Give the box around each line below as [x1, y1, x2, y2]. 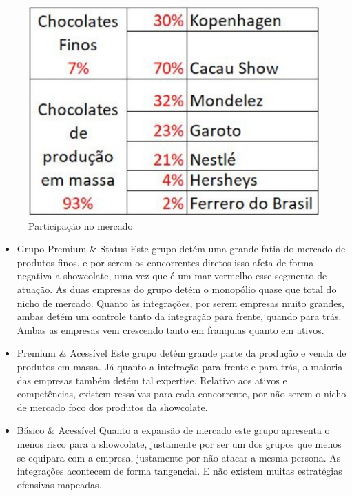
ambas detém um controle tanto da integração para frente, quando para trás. [17, 309, 342, 324]
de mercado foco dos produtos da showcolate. [17, 399, 208, 414]
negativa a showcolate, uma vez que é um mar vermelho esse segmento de [17, 268, 327, 283]
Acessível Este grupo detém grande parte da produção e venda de [70, 346, 346, 360]
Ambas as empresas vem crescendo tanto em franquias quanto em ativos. [17, 322, 324, 337]
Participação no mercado [28, 218, 133, 232]
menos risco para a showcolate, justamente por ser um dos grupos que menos [17, 437, 342, 451]
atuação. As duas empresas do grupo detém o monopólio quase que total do [17, 282, 337, 297]
